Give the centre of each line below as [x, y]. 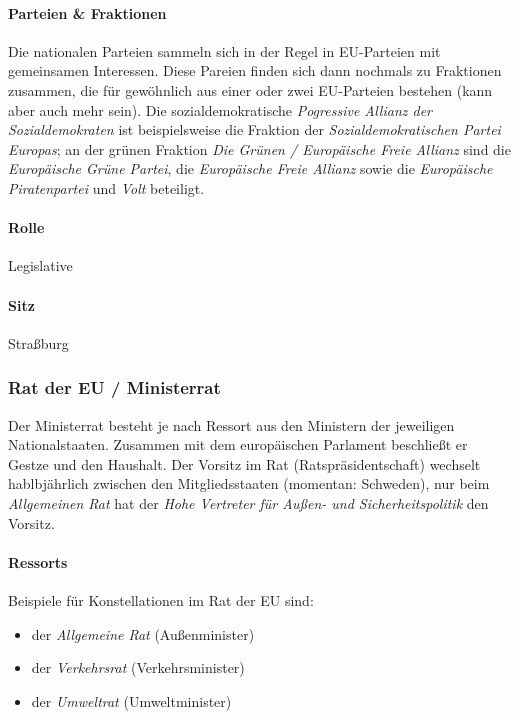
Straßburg [38, 342]
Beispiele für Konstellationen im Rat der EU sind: [161, 599]
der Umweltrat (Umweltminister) [131, 700]
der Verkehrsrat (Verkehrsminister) [138, 667]
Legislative [40, 265]
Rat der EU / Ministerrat [114, 387]
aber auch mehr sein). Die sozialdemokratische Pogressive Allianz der [220, 109]
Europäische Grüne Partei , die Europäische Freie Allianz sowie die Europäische [250, 168]
